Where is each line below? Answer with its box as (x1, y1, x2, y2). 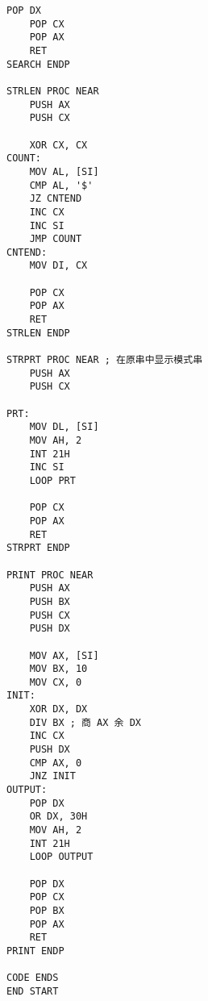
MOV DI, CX (29, 260, 88, 272)
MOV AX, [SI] (29, 649, 99, 661)
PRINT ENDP (6, 945, 64, 957)
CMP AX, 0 (29, 757, 82, 769)
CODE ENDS (6, 972, 59, 984)
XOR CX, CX (29, 139, 88, 151)
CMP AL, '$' (29, 179, 94, 191)
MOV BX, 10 (29, 663, 88, 675)
